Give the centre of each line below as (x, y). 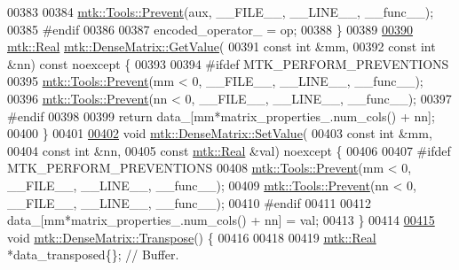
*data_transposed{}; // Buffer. (93, 255)
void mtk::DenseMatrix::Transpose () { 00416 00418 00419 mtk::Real (192, 237)
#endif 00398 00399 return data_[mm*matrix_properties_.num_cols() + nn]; (221, 116)
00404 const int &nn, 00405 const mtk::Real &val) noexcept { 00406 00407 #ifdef (229, 150)
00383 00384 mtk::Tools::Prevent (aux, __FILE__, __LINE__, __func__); (221, 12)
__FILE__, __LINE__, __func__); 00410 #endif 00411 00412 (190, 202)
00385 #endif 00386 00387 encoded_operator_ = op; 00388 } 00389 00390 (210, 29)
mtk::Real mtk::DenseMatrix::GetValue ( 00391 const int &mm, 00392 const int (222, 46)
